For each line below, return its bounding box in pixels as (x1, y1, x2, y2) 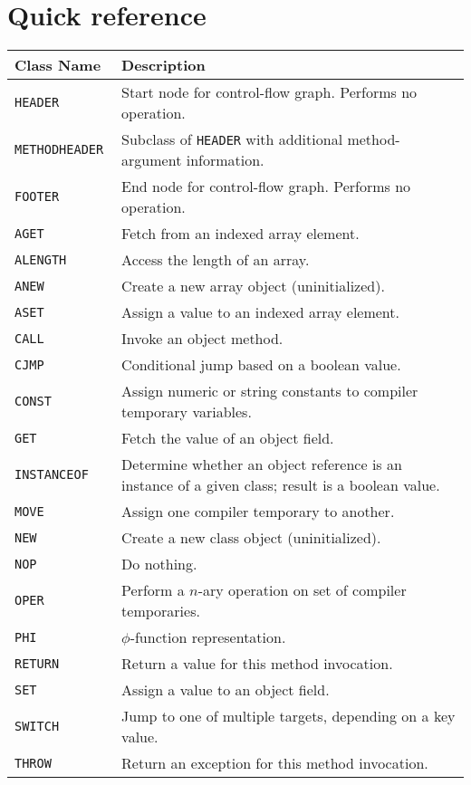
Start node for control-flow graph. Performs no (121, 81, 418, 103)
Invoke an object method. (121, 328, 284, 349)
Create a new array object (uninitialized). (121, 275, 385, 297)
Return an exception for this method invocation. (121, 752, 428, 774)
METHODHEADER (14, 142, 104, 158)
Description (121, 54, 206, 76)
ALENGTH (14, 252, 67, 267)
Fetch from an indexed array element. (121, 223, 360, 244)
